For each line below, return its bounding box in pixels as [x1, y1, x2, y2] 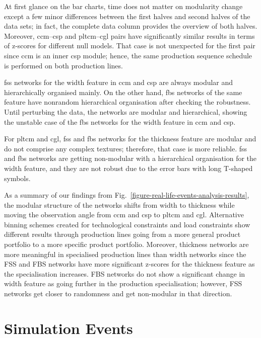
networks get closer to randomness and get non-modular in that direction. [4, 288, 232, 299]
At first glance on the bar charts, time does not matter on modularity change [4, 1, 243, 11]
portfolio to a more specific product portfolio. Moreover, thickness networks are [4, 239, 249, 249]
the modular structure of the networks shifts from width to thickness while [4, 199, 235, 210]
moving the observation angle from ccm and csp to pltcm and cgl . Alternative [4, 209, 244, 220]
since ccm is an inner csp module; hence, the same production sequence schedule [4, 50, 252, 60]
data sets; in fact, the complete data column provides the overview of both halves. [4, 21, 257, 31]
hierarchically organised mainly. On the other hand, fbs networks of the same [4, 87, 242, 97]
